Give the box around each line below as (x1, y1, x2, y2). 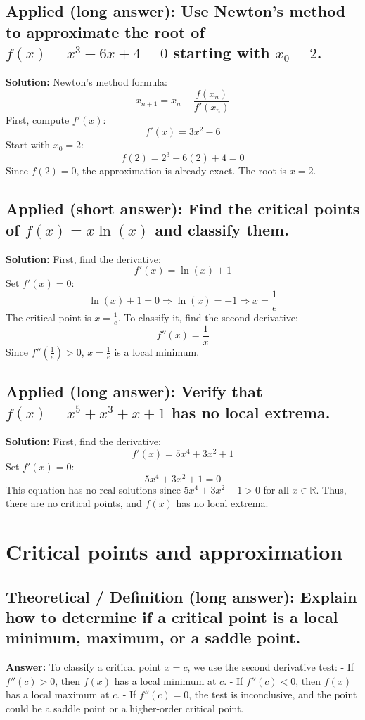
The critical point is (6, 309, 91, 324)
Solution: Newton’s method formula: (6, 74, 167, 89)
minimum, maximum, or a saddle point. (6, 626, 301, 648)
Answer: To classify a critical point (6, 660, 162, 674)
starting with (173, 41, 270, 63)
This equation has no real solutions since (6, 482, 181, 496)
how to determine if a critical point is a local (6, 606, 338, 628)
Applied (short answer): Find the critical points (6, 198, 360, 219)
